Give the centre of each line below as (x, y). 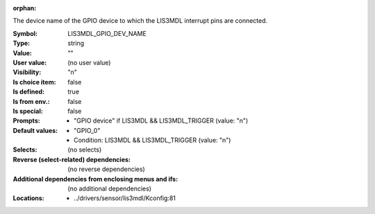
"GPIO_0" (87, 130)
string (76, 43)
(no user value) (89, 62)
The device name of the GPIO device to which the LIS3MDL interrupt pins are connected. (140, 21)
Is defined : (29, 92)
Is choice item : (34, 82)
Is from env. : (31, 101)
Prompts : (27, 121)
